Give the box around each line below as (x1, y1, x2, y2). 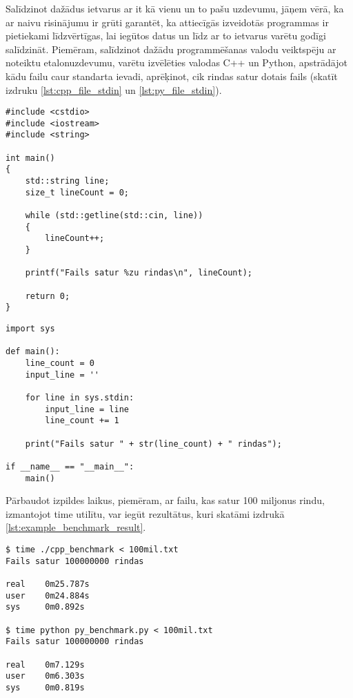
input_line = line (45, 404, 129, 414)
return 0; (25, 291, 70, 301)
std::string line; (25, 176, 110, 186)
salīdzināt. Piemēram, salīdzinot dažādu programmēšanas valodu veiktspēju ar (6, 41, 336, 56)
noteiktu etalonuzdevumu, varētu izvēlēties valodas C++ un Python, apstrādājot (6, 55, 347, 70)
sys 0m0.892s (6, 602, 85, 612)
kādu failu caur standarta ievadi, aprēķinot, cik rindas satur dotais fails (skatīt (6, 68, 338, 83)
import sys (6, 323, 55, 333)
